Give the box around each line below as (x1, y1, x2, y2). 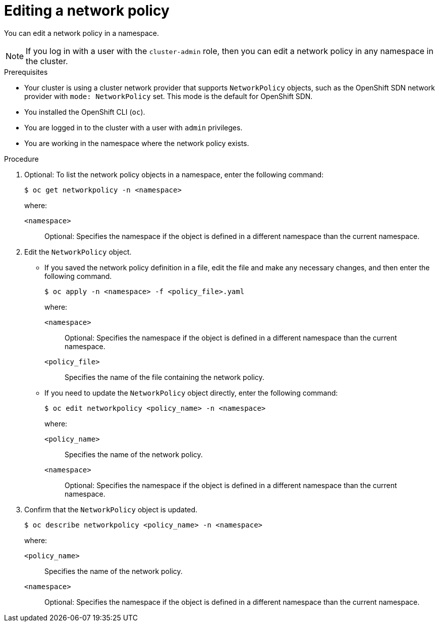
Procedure (4, 154, 39, 163)
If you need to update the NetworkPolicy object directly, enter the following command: (44, 388, 338, 397)
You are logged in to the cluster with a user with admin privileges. (24, 123, 243, 132)
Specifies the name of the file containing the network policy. (65, 372, 264, 381)
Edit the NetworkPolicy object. (24, 247, 132, 256)
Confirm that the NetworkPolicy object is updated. (24, 505, 198, 514)
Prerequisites (4, 67, 48, 76)
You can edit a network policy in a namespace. (4, 28, 159, 37)
